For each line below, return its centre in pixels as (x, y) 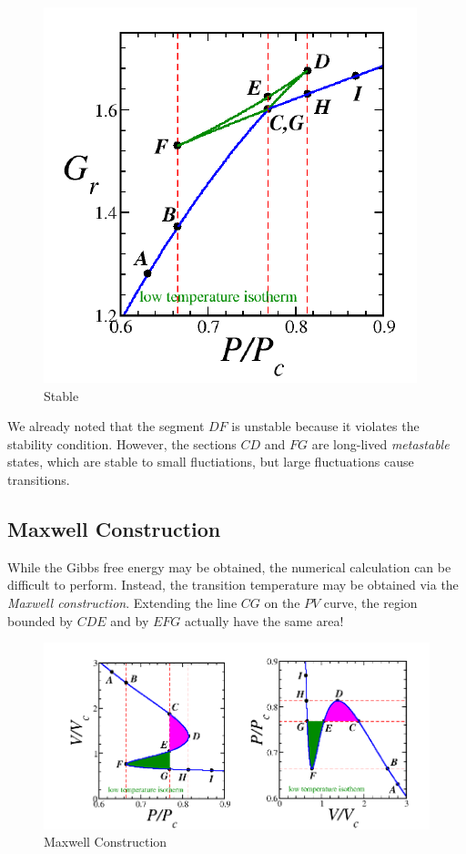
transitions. (39, 479)
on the (282, 602)
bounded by (40, 620)
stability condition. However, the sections (122, 443)
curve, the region (370, 602)
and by (130, 620)
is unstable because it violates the (325, 426)
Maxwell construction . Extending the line (122, 602)
